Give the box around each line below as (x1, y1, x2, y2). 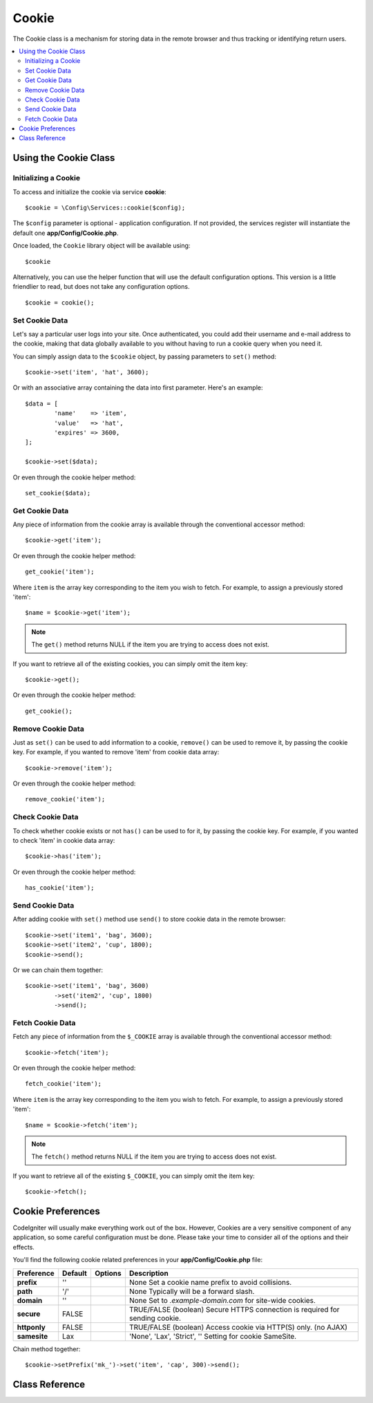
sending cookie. (128, 1313, 182, 1323)
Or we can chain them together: (12, 966, 104, 974)
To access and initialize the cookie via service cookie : (12, 187, 167, 196)
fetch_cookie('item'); (25, 1080, 102, 1088)
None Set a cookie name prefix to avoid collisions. (128, 1277, 292, 1287)
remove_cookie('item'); (25, 795, 106, 803)
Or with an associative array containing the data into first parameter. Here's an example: (12, 383, 263, 392)
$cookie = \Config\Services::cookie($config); (25, 204, 186, 211)
